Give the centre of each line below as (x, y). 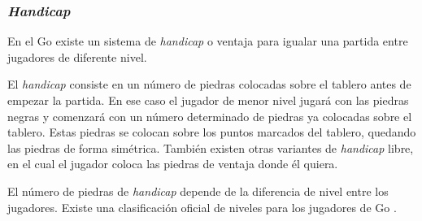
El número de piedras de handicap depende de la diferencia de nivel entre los (198, 191)
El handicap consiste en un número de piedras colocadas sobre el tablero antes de (209, 84)
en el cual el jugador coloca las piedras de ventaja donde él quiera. (173, 164)
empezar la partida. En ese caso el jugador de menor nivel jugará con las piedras (208, 100)
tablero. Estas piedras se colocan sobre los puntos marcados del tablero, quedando (212, 132)
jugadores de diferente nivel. (77, 56)
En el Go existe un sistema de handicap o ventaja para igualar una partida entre (208, 41)
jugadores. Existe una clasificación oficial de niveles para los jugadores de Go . (202, 207)
